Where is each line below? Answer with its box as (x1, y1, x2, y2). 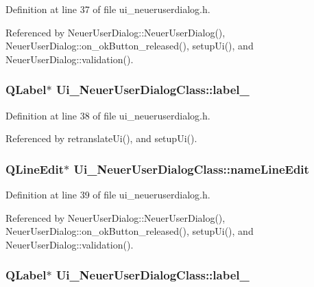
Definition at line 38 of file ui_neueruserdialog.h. (5, 108, 210, 122)
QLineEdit (5, 160, 64, 177)
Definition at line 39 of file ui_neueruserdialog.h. (5, 187, 210, 201)
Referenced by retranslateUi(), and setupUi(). (5, 131, 197, 146)
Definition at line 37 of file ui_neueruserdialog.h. (5, 2, 210, 16)
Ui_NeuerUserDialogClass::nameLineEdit (73, 160, 309, 177)
